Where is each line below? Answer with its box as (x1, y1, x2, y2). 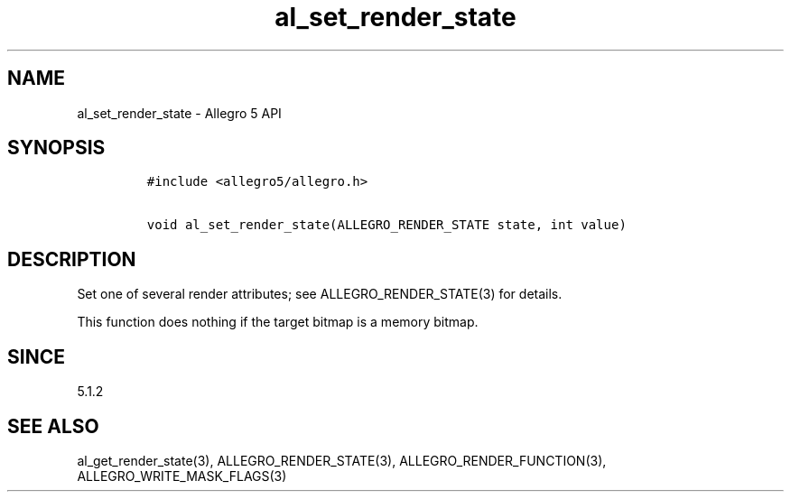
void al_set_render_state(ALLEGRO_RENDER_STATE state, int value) (146, 217, 627, 233)
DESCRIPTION (7, 247, 136, 271)
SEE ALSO (7, 414, 99, 438)
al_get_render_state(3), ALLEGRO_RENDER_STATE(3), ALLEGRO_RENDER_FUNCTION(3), (77, 452, 607, 468)
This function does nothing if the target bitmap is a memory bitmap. (77, 314, 479, 330)
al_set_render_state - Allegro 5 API (77, 105, 282, 121)
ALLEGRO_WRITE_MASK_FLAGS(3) (77, 467, 287, 484)
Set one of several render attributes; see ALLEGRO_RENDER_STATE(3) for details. (77, 286, 563, 302)
